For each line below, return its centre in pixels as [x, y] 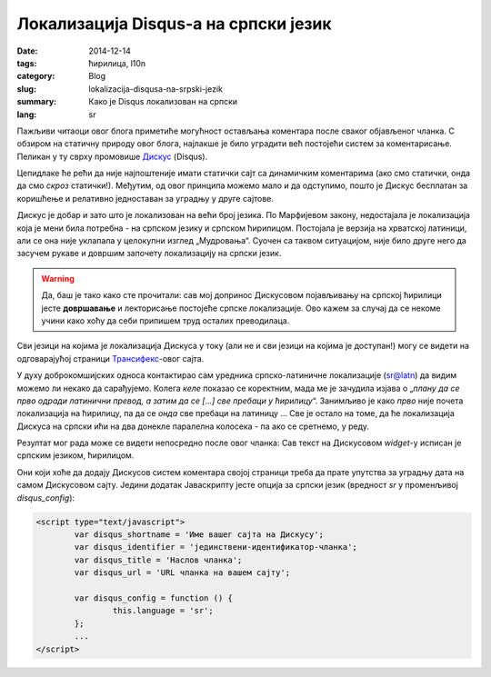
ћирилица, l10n [117, 63]
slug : [26, 89]
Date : [27, 51]
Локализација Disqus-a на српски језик [174, 24]
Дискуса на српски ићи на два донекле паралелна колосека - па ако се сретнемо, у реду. [193, 426]
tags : [27, 63]
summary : [37, 102]
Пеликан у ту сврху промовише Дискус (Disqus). [112, 156]
